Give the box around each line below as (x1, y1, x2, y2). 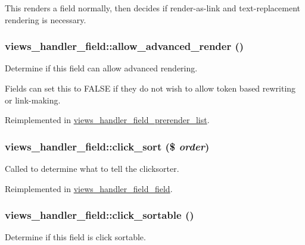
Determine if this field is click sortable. (5, 231, 146, 243)
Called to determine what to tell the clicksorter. (5, 162, 179, 174)
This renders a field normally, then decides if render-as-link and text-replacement (5, 2, 300, 14)
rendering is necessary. (5, 13, 86, 26)
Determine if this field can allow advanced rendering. (5, 62, 198, 74)
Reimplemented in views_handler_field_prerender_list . (5, 114, 210, 126)
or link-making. (5, 93, 61, 106)
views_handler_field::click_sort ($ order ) (5, 139, 210, 153)
